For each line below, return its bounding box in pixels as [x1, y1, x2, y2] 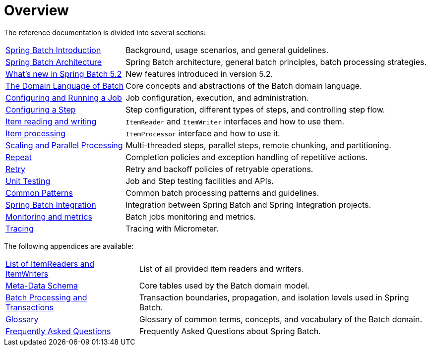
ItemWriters [5, 268, 49, 279]
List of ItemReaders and [5, 258, 94, 269]
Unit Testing [5, 175, 51, 186]
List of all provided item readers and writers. [139, 263, 304, 274]
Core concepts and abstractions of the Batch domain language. [125, 80, 362, 91]
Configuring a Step [5, 104, 76, 115]
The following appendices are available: [4, 241, 134, 250]
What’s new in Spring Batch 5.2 [5, 68, 122, 79]
